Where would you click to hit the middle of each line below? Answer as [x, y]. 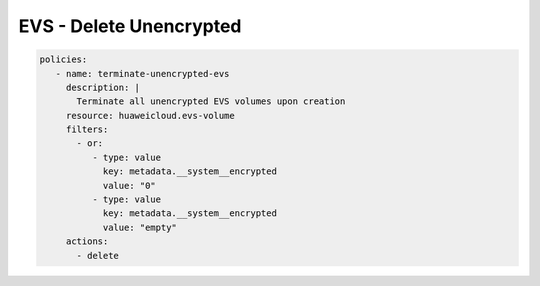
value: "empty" [139, 227]
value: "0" [129, 185]
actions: [87, 241]
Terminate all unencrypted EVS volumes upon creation [211, 101]
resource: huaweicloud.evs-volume [150, 115]
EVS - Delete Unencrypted [130, 26]
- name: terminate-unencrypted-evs [142, 73]
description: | [102, 87]
